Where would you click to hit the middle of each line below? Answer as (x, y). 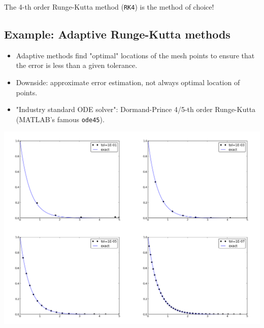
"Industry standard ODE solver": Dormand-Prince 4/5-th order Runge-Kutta (136, 109)
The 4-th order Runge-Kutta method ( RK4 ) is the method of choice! (109, 7)
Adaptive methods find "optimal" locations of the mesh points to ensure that (135, 55)
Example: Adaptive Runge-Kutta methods (117, 34)
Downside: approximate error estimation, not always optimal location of (128, 82)
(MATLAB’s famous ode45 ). (60, 119)
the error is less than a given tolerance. (77, 65)
